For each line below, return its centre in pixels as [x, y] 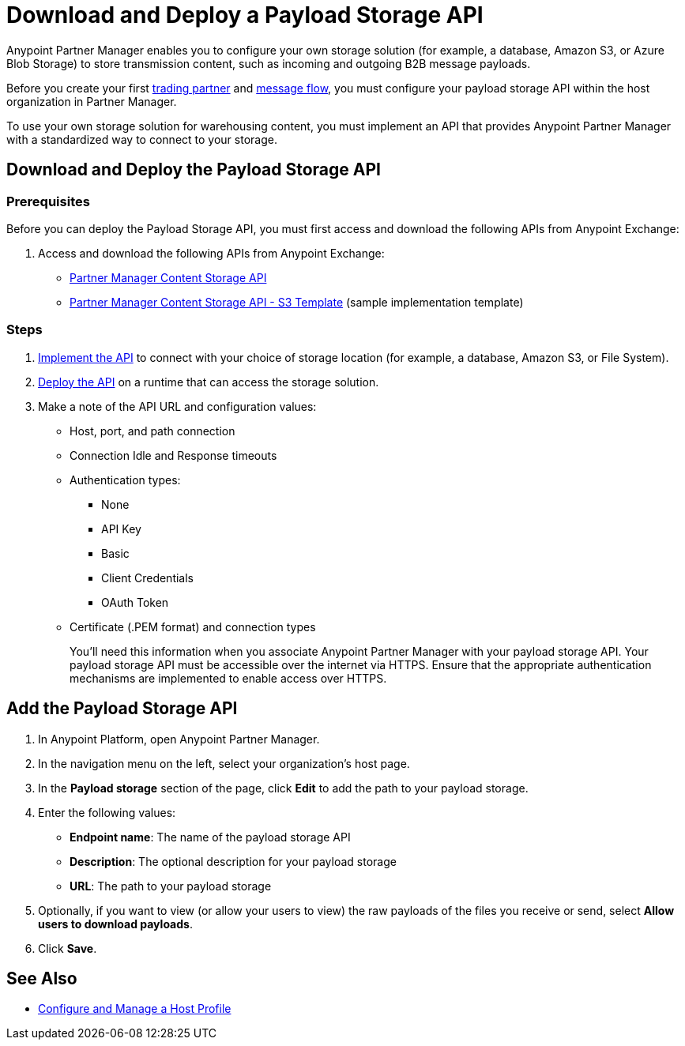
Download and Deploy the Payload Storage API [194, 170]
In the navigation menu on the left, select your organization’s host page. [224, 763]
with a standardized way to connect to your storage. [142, 139]
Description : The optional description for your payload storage [233, 861]
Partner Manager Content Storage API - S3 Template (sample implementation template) [297, 302]
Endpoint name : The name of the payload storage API [210, 837]
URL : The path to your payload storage [171, 886]
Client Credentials [148, 578]
